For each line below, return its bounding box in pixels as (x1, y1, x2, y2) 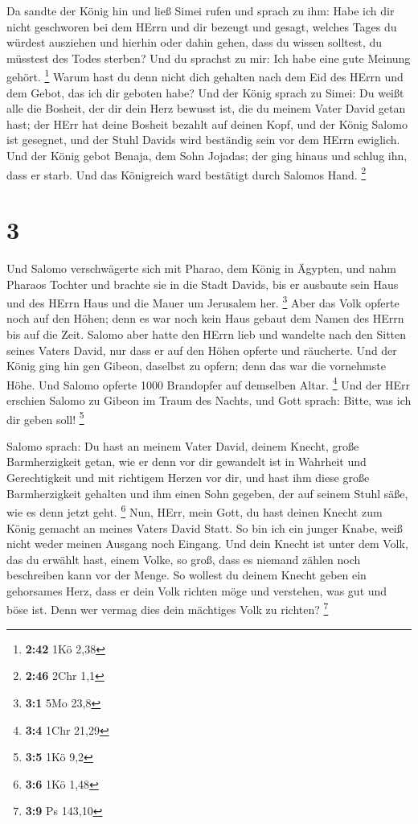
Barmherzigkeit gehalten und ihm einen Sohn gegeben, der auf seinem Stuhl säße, (6, 484, 408, 501)
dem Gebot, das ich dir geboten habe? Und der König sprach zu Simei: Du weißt (6, 84, 404, 101)
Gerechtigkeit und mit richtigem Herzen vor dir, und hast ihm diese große (6, 469, 370, 486)
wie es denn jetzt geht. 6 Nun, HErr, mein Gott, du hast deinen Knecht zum (6, 501, 383, 520)
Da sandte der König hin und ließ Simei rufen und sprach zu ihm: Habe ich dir (6, 2, 395, 19)
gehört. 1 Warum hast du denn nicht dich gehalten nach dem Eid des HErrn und (6, 66, 404, 85)
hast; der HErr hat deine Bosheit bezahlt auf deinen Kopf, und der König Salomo (6, 115, 408, 132)
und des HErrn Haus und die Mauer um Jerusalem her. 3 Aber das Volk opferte (6, 292, 400, 311)
